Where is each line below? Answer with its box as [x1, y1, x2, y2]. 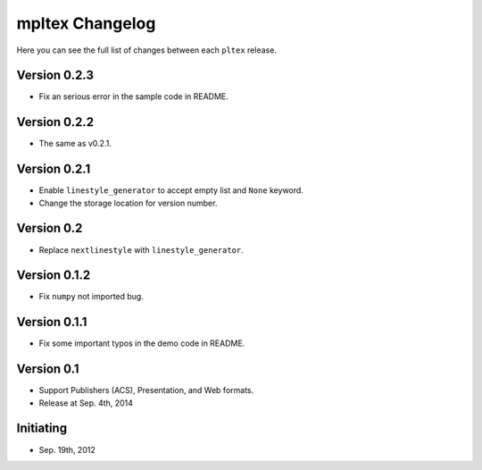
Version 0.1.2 [16, 268, 91, 283]
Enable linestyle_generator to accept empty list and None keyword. [38, 185, 303, 196]
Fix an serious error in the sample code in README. [38, 91, 229, 102]
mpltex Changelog [16, 13, 156, 33]
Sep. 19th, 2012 [38, 444, 96, 455]
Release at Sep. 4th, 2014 [38, 398, 134, 408]
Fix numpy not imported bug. [38, 291, 145, 302]
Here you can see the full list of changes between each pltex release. [16, 45, 277, 55]
